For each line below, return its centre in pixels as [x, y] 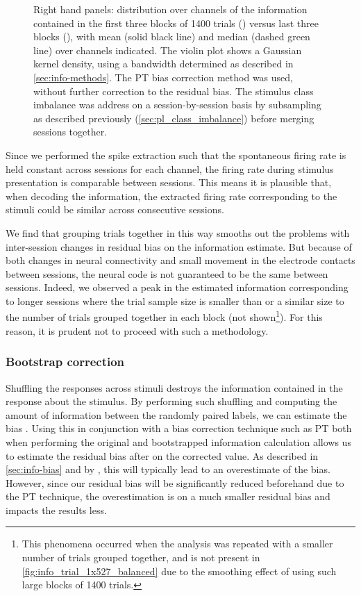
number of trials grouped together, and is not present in [141, 557]
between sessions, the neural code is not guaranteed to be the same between [167, 273]
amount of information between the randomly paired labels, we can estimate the [176, 414]
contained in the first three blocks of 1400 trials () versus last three [176, 23]
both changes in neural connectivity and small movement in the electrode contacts [180, 260]
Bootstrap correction [65, 362]
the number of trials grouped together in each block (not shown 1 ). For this [164, 316]
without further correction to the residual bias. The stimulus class [174, 91]
